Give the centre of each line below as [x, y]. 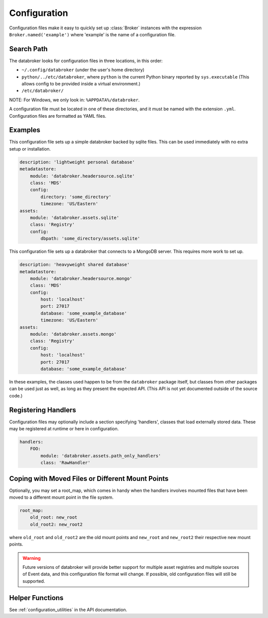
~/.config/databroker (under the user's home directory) [83, 70]
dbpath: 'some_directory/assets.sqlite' [90, 239]
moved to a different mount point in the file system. [61, 497]
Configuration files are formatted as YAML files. [58, 116]
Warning [32, 558]
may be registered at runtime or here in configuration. [64, 429]
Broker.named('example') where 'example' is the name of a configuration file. [92, 34]
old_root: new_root [54, 517]
